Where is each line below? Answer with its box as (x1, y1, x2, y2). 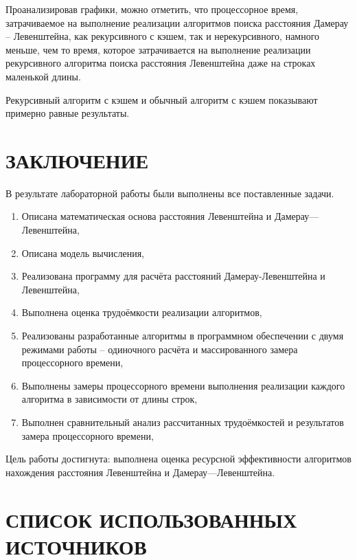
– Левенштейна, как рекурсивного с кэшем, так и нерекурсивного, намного (5, 29, 320, 43)
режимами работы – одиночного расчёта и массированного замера (21, 341, 298, 356)
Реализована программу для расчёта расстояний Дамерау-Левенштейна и (21, 269, 325, 283)
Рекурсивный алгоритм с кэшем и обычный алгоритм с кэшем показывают (5, 92, 318, 107)
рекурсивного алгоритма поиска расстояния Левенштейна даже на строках (5, 56, 316, 70)
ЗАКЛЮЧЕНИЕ (5, 146, 149, 174)
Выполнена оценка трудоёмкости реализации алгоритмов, (21, 305, 262, 320)
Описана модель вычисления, (21, 245, 144, 260)
